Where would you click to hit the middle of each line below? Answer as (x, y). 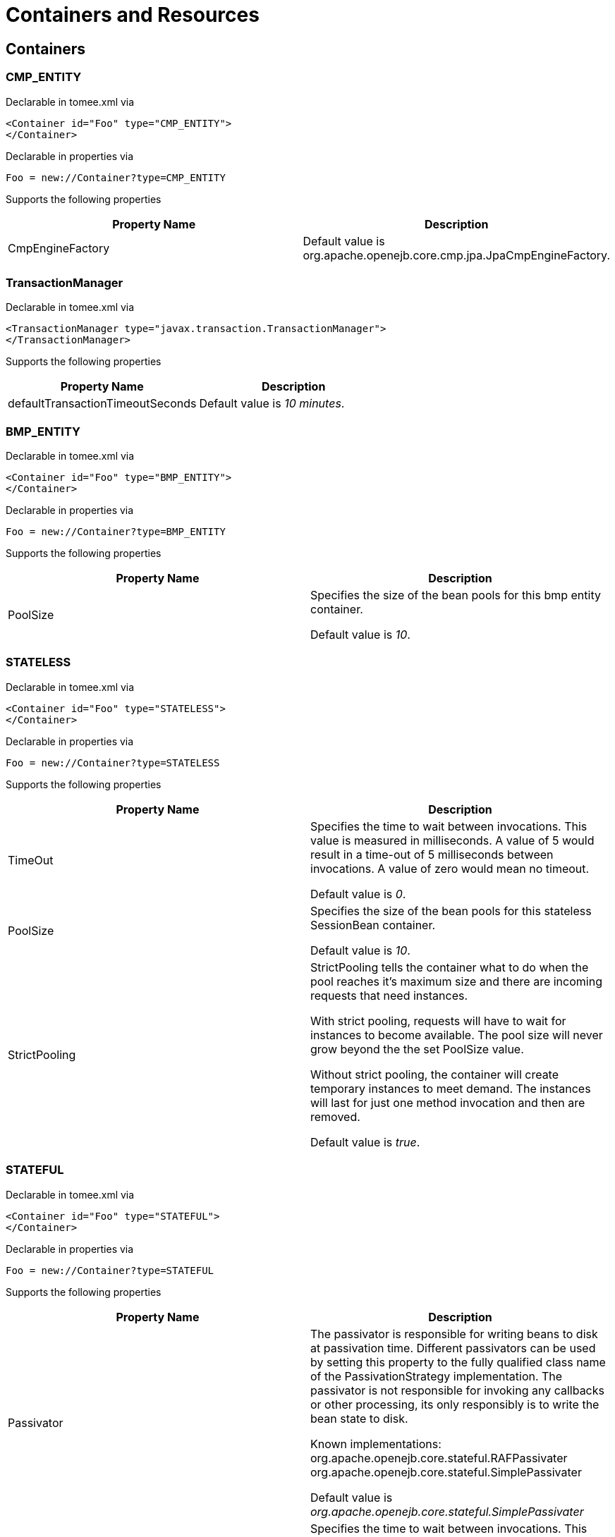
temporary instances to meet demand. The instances (451, 1088)
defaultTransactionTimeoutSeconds (102, 404)
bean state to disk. (359, 1418)
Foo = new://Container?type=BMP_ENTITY (116, 532)
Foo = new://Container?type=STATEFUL (110, 1270)
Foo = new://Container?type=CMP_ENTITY (116, 177)
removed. (335, 1116)
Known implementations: (376, 1444)
